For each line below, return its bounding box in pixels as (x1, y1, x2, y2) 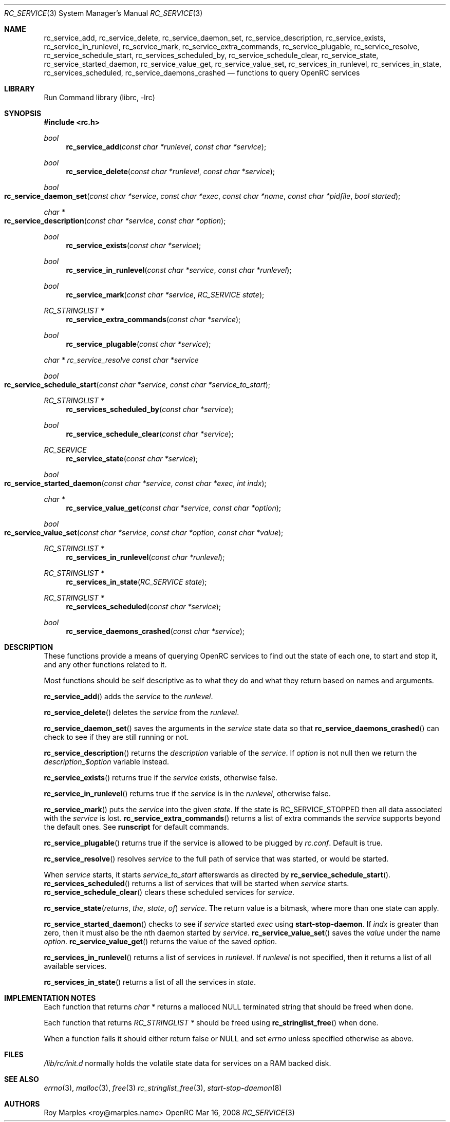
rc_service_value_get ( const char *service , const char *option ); (66, 503, 282, 512)
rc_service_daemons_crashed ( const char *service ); (66, 627, 245, 635)
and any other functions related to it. (44, 660, 167, 669)
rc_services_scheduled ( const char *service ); (66, 602, 221, 611)
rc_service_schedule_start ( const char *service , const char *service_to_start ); (4, 380, 271, 389)
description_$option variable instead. (44, 757, 170, 766)
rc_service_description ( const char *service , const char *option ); (4, 216, 226, 225)
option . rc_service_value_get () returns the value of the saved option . (44, 937, 277, 946)
